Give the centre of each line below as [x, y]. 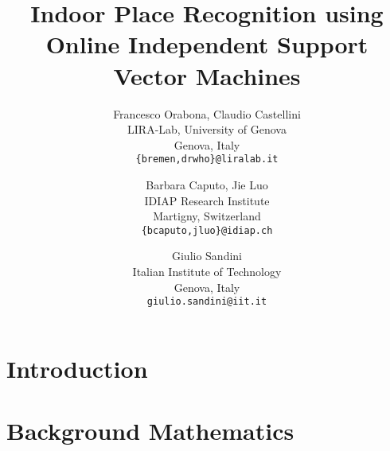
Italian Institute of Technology [207, 271]
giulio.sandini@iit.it [207, 302]
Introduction [77, 368]
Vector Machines [207, 75]
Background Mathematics [150, 431]
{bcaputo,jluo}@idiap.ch [207, 230]
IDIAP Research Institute [207, 200]
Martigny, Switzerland [207, 216]
